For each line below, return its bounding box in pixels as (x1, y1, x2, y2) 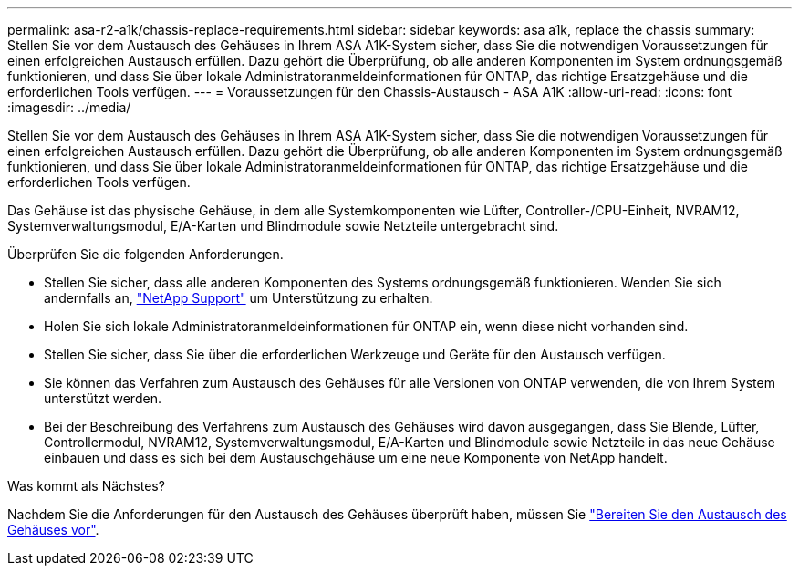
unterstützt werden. (44, 391, 161, 406)
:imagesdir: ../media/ (7, 99, 131, 115)
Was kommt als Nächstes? (7, 478, 165, 494)
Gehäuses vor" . (7, 522, 99, 537)
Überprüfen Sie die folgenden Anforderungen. (7, 246, 284, 262)
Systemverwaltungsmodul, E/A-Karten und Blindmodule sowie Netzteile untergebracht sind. (7, 218, 559, 234)
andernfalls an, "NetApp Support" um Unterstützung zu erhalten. (44, 290, 433, 306)
